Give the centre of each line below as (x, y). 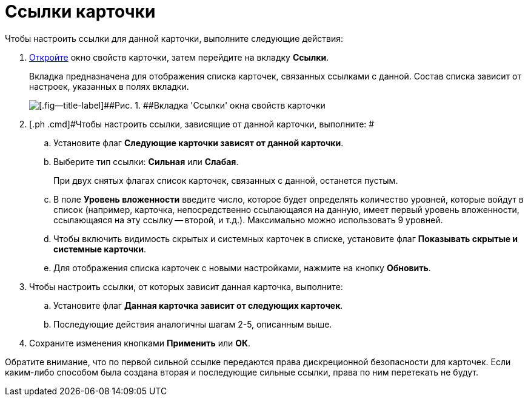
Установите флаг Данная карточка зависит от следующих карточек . (198, 305)
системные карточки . (100, 249)
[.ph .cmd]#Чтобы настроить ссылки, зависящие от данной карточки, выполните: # (202, 124)
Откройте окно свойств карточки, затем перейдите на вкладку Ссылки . (179, 57)
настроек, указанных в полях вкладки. (109, 86)
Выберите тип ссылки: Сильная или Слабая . (146, 161)
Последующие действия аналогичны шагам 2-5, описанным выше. (193, 324)
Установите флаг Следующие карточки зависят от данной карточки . (199, 143)
